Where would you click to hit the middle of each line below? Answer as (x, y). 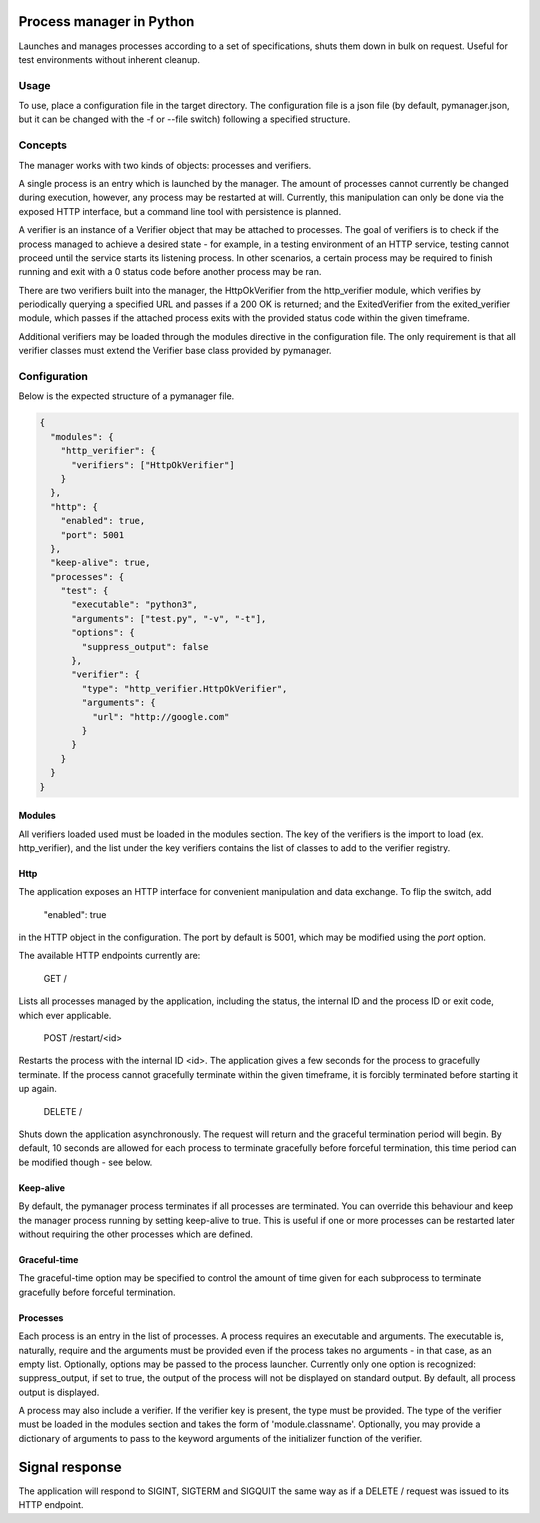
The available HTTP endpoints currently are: (109, 956)
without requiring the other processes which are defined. (136, 1234)
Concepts (43, 145)
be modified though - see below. (85, 1162)
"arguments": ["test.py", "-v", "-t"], (169, 618)
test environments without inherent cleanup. (109, 59)
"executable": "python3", (135, 604)
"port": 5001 (92, 534)
